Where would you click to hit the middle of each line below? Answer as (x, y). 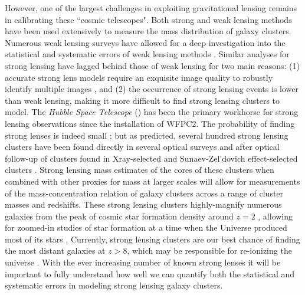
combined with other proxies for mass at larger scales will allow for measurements (152, 181)
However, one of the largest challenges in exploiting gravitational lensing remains (151, 8)
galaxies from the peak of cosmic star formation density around (119, 216)
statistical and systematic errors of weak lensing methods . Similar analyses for (147, 54)
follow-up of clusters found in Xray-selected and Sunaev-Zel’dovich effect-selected (151, 158)
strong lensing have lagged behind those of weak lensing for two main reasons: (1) (152, 65)
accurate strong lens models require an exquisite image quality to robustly (139, 77)
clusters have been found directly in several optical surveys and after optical (142, 147)
